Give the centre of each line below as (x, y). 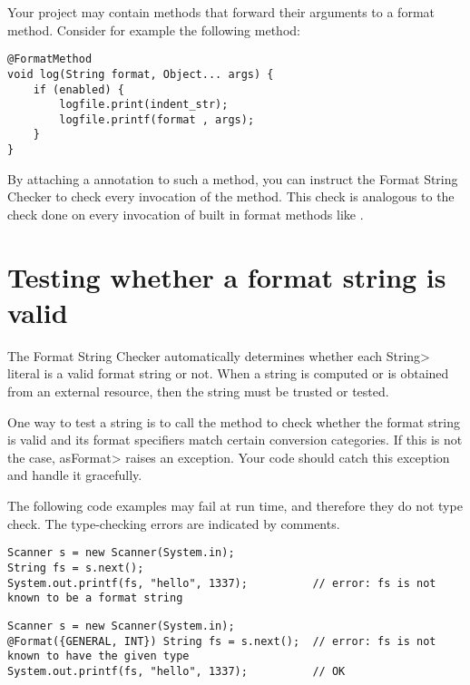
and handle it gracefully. (75, 475)
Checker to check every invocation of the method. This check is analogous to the (231, 196)
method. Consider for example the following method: (154, 29)
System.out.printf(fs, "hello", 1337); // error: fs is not (222, 583)
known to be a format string (95, 598)
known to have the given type (98, 656)
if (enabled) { (78, 89)
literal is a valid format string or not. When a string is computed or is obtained (228, 373)
